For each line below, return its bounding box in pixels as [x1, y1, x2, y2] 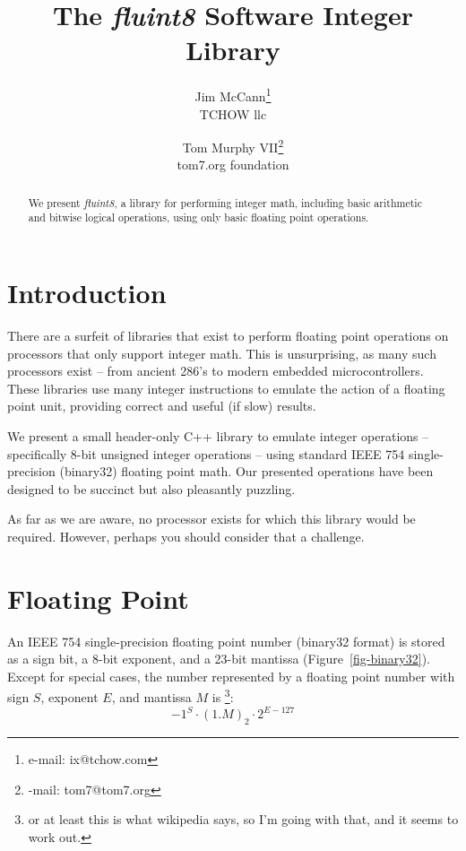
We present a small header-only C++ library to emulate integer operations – [7, 427, 429, 446]
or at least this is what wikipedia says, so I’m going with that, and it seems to [28, 810, 459, 829]
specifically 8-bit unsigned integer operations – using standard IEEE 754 [7, 444, 405, 463]
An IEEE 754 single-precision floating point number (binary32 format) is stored [7, 631, 445, 650]
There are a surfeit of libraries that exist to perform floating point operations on [7, 326, 449, 345]
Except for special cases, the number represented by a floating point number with [7, 666, 455, 685]
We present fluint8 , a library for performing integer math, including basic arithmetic [28, 195, 422, 210]
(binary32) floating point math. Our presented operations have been [59, 462, 434, 481]
